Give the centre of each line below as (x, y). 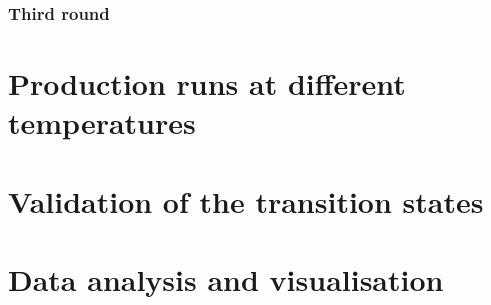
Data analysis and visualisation (226, 278)
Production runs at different (207, 83)
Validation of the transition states (246, 200)
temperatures (102, 122)
